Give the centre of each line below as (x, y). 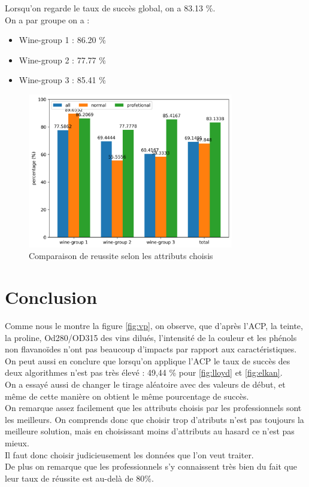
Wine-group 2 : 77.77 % (62, 60)
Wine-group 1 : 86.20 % (62, 40)
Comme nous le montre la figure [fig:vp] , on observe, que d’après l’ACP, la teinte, (154, 325)
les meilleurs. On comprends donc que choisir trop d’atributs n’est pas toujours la (154, 419)
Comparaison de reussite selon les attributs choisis (121, 256)
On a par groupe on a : (47, 19)
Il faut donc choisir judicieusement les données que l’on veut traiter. (129, 454)
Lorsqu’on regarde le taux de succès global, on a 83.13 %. (110, 8)
